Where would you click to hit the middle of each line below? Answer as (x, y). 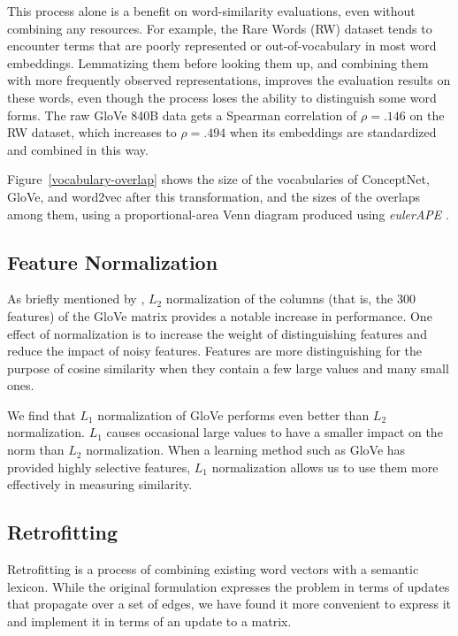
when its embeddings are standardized (333, 132)
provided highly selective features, (99, 467)
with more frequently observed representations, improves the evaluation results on (229, 80)
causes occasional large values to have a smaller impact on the (275, 432)
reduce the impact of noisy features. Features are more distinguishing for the (215, 351)
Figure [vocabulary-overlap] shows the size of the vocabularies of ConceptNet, (218, 179)
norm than (36, 450)
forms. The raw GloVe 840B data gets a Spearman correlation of (182, 115)
